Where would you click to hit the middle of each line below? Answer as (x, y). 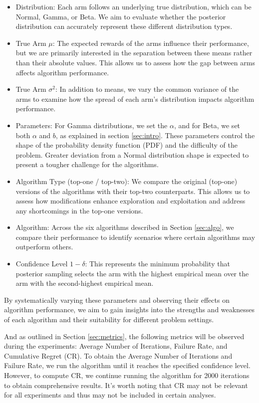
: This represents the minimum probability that (157, 264)
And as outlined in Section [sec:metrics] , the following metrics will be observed (124, 336)
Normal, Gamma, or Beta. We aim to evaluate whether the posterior (121, 16)
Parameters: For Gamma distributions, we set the (92, 125)
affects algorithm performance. (62, 72)
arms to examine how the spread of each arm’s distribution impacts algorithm (135, 99)
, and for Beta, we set (207, 125)
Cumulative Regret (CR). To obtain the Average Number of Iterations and (118, 355)
